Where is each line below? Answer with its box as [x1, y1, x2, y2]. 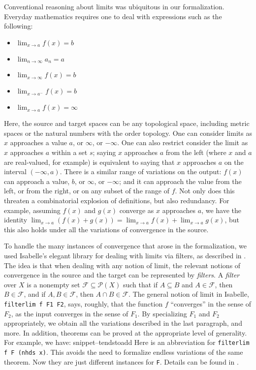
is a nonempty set [27, 279, 80, 289]
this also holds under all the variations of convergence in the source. [4, 224, 209, 234]
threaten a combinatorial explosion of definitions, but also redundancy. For [4, 195, 229, 205]
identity [4, 215, 28, 225]
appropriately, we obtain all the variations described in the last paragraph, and [4, 318, 242, 328]
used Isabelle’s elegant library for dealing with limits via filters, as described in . [4, 250, 246, 260]
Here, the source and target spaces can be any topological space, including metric [4, 118, 250, 128]
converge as [119, 205, 154, 215]
